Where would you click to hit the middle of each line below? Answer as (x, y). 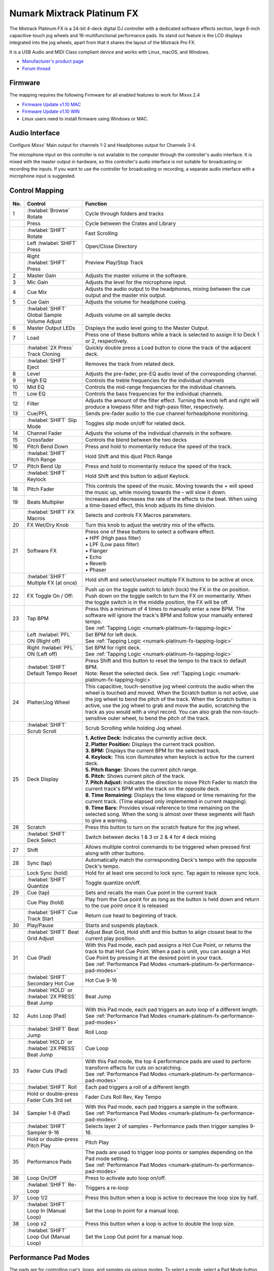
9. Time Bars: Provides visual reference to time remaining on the (162, 808)
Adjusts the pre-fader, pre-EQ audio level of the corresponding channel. (171, 374)
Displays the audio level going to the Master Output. (147, 328)
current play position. (111, 939)
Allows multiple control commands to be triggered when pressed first (168, 847)
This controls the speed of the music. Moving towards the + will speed (169, 486)
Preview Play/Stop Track (114, 263)
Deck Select (42, 840)
